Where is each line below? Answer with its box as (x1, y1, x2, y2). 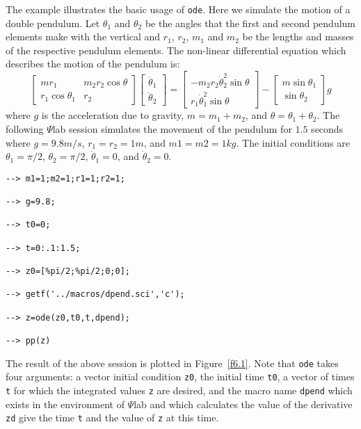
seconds (311, 122, 344, 136)
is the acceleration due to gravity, (41, 108, 184, 122)
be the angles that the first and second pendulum (145, 15, 356, 30)
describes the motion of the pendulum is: (6, 56, 180, 71)
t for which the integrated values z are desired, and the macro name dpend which (6, 382, 353, 397)
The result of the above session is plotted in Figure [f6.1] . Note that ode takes (6, 355, 339, 370)
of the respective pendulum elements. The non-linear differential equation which (6, 42, 346, 57)
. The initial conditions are (236, 135, 350, 149)
